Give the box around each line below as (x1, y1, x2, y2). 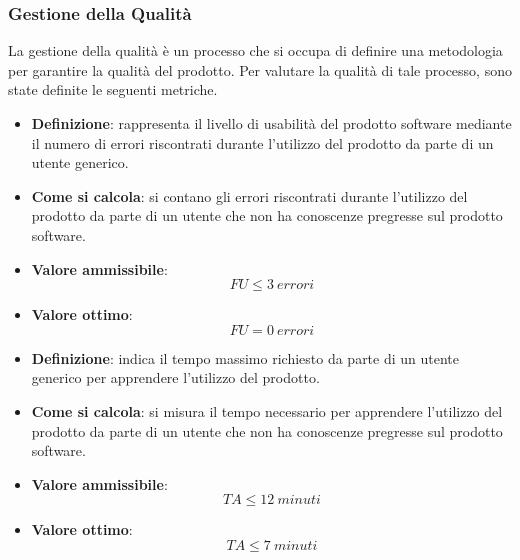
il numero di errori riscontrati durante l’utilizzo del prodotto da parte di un (31, 132, 494, 153)
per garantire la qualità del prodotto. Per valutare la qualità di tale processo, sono (8, 59, 512, 80)
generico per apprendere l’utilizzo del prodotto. (31, 367, 320, 388)
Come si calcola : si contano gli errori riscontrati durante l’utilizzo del (31, 185, 468, 206)
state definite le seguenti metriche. (8, 79, 218, 100)
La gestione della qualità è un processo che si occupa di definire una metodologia (8, 40, 503, 61)
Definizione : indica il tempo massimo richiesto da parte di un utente (31, 347, 460, 368)
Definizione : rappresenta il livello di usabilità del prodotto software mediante (31, 113, 512, 133)
